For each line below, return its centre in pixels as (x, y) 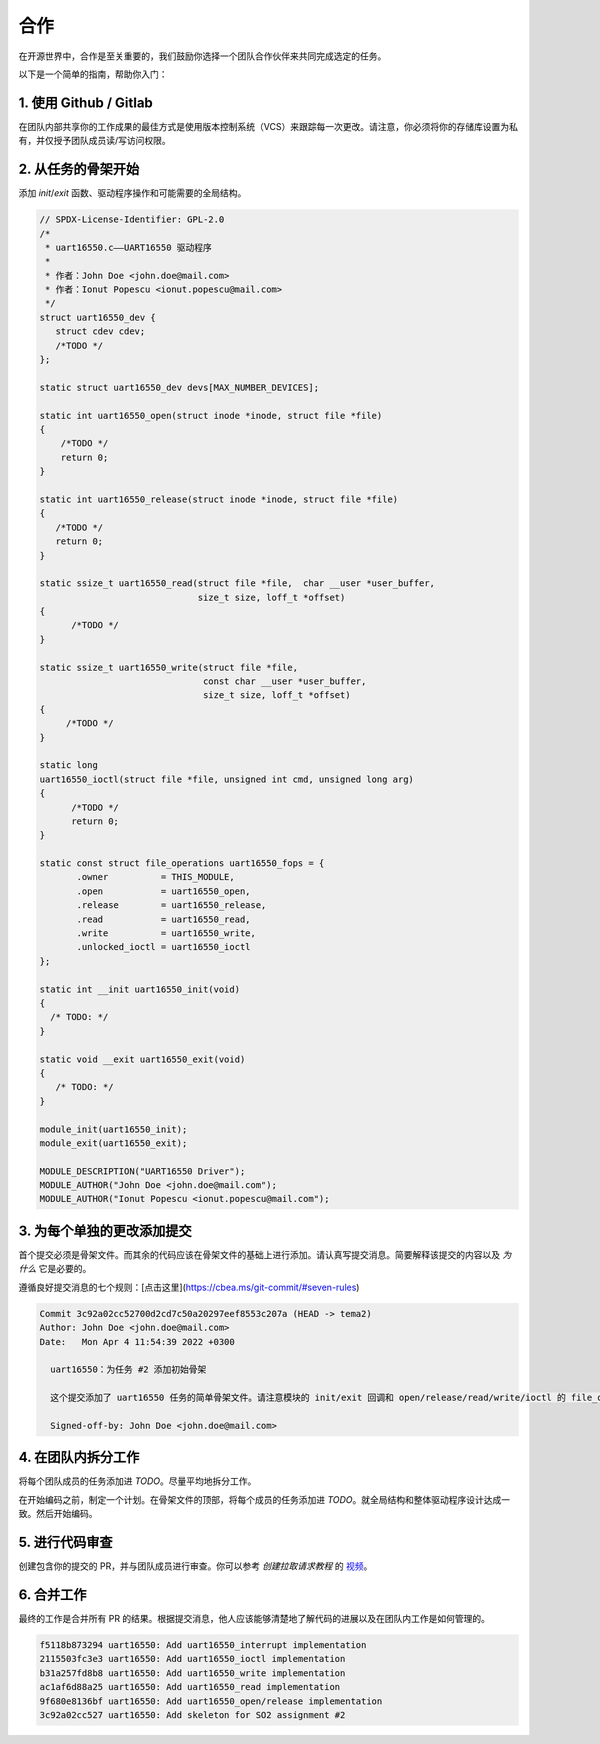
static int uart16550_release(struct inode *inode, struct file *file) (219, 499)
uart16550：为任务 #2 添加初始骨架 (128, 1369)
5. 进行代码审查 (65, 1541)
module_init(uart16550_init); (113, 1129)
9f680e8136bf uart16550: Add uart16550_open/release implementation (211, 1701)
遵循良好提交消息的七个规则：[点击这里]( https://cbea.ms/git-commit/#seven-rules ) (189, 1287)
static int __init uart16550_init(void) (139, 989)
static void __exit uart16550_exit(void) (142, 1059)
